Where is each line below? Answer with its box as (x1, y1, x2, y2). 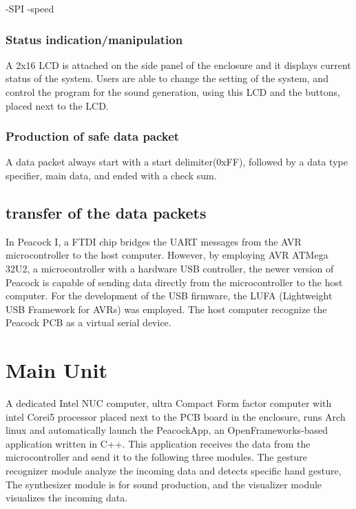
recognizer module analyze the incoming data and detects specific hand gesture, (6, 463, 342, 478)
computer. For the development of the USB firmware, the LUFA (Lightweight (6, 288, 333, 303)
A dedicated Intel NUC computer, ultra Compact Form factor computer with (6, 396, 332, 410)
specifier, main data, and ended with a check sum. (6, 168, 217, 182)
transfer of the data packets (6, 201, 207, 223)
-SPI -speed (6, 1, 54, 15)
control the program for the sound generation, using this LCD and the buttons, (6, 85, 340, 99)
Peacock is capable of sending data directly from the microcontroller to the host (6, 275, 343, 289)
